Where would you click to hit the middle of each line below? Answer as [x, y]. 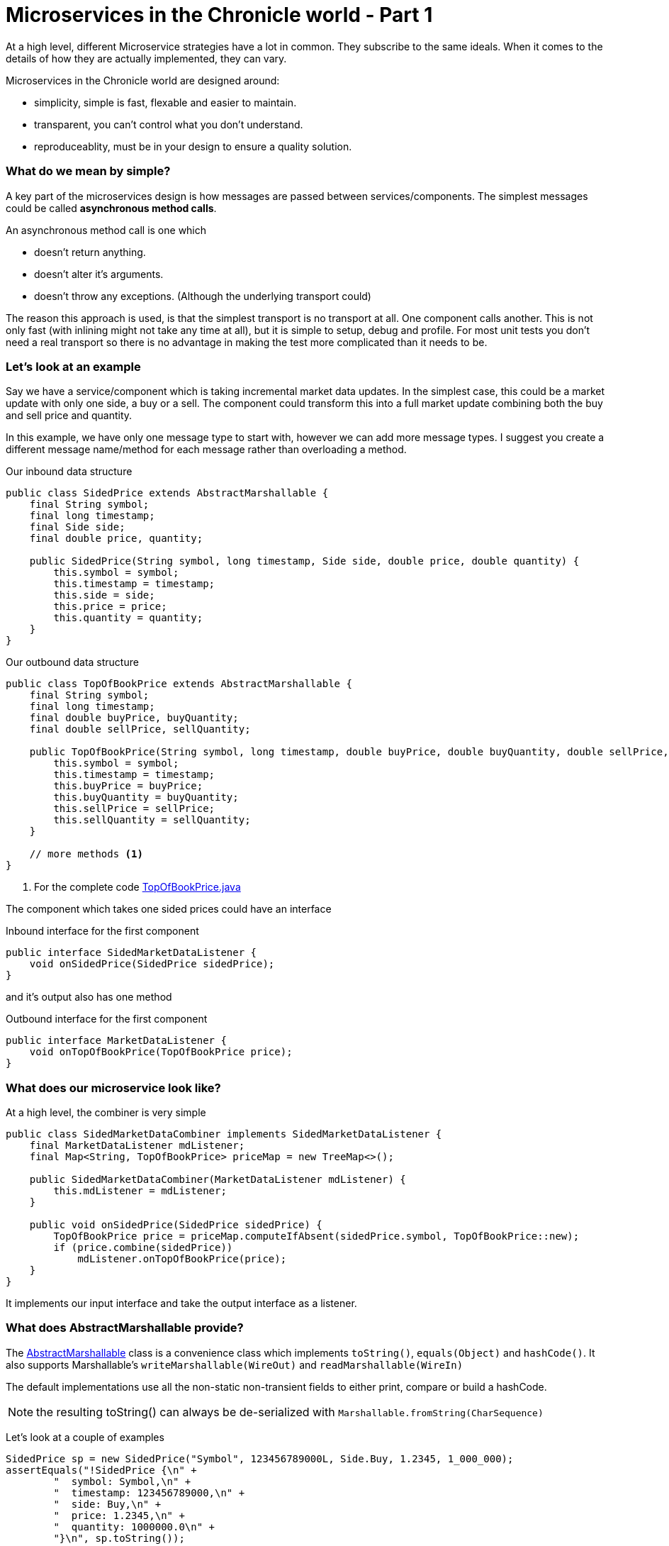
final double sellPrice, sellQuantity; [140, 729]
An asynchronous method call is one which [106, 230]
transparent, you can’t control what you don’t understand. [169, 124]
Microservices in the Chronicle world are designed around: [143, 80]
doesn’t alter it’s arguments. [99, 274]
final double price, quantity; [116, 539]
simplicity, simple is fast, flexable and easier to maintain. [165, 102]
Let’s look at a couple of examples [85, 1437]
